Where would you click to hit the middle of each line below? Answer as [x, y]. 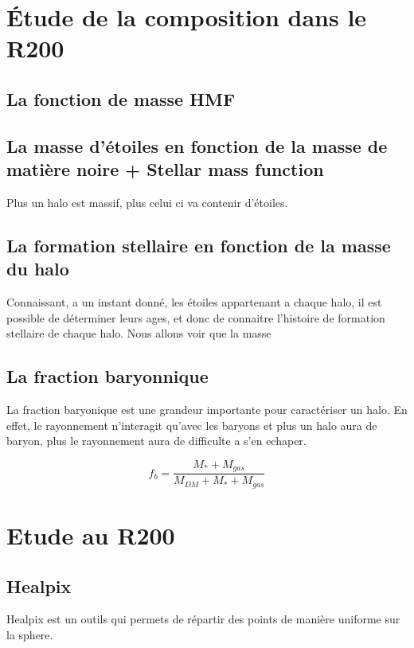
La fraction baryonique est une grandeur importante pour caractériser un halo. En [207, 410]
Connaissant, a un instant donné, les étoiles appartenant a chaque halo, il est [194, 302]
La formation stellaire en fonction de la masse [199, 245]
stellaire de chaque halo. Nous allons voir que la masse [139, 333]
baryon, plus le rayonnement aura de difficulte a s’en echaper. [156, 441]
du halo [38, 269]
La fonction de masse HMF [121, 98]
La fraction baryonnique [107, 376]
